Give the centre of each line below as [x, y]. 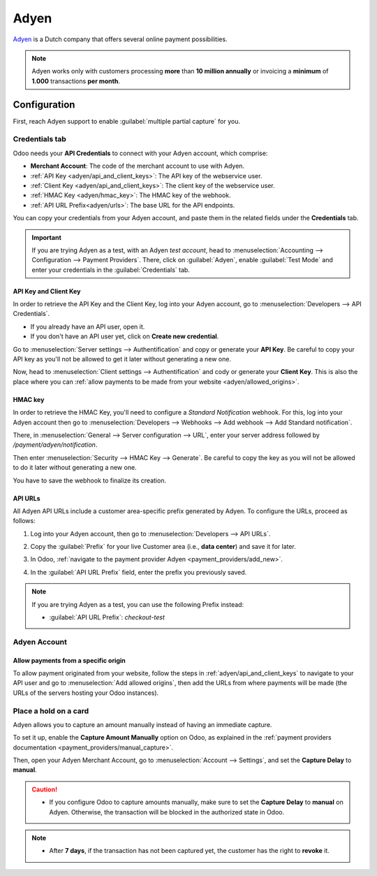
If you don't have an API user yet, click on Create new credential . [125, 336]
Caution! [45, 789]
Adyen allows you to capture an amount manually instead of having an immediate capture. [142, 724]
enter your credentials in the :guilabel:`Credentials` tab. [111, 270]
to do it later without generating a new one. [75, 468]
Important [47, 237]
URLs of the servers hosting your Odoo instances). [86, 693]
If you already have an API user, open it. [88, 326]
